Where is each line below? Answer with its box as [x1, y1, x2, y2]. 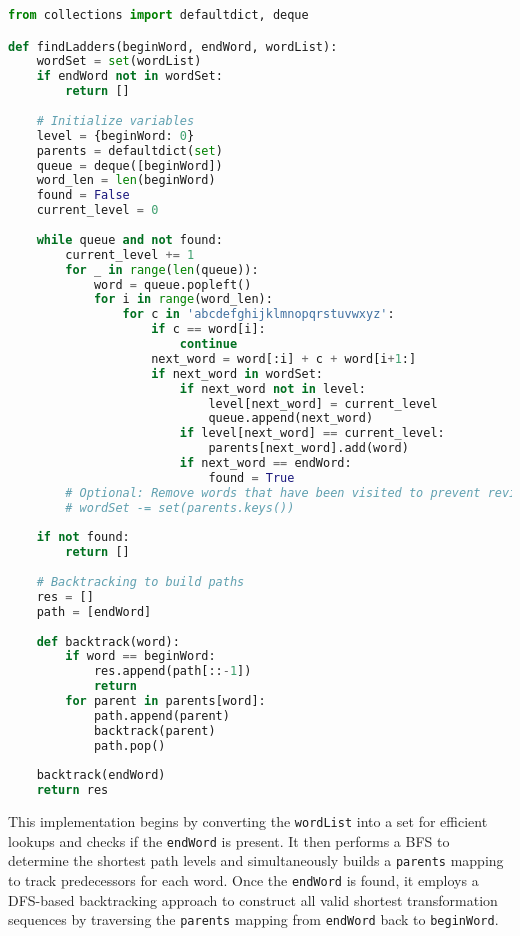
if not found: [36, 530, 130, 545]
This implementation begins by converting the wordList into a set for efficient [8, 811, 488, 832]
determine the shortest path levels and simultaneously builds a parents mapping [8, 850, 504, 871]
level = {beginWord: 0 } [36, 128, 195, 143]
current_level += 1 [65, 247, 195, 262]
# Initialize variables [36, 113, 195, 128]
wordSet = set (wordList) [36, 54, 202, 69]
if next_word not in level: [179, 381, 366, 396]
